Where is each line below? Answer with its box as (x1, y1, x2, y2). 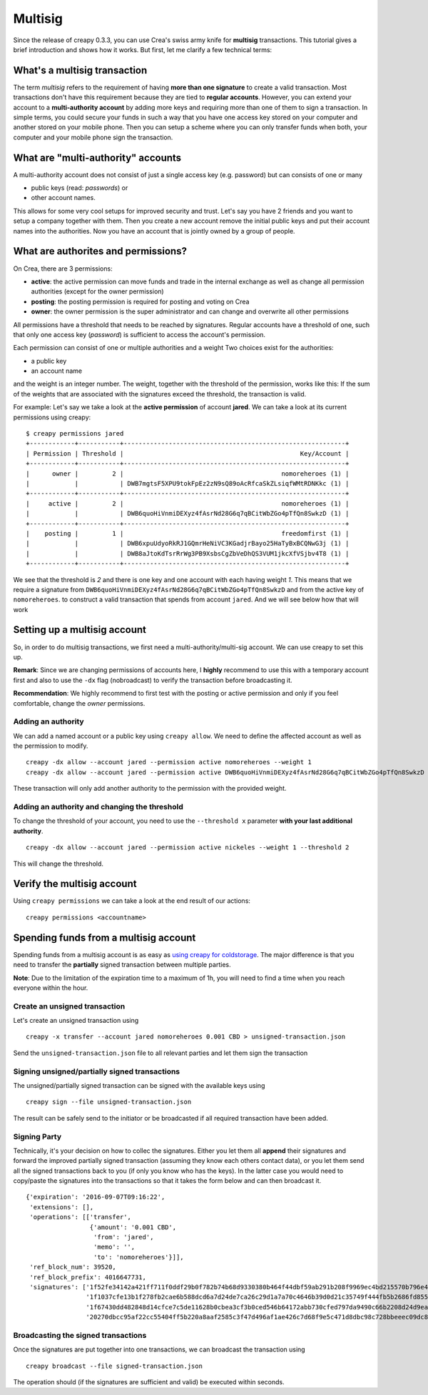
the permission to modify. (13, 741, 88, 750)
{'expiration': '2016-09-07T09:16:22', (26, 1193, 165, 1201)
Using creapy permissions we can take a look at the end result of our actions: (13, 896, 251, 905)
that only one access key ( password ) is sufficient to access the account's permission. (13, 330, 266, 339)
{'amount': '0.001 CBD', (89, 1223, 177, 1231)
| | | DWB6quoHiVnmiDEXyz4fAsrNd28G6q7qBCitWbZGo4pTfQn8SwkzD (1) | (26, 509, 350, 518)
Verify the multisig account (13, 878, 137, 890)
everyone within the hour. (13, 983, 88, 992)
